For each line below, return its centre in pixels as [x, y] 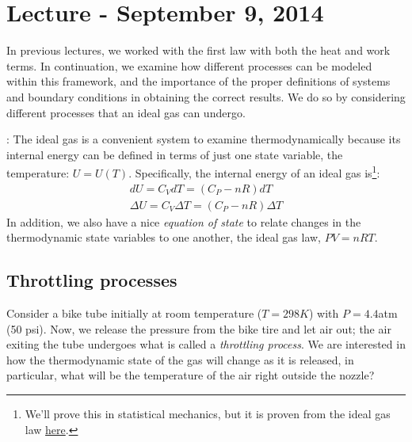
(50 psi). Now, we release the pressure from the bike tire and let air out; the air [199, 328]
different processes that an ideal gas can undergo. [126, 112]
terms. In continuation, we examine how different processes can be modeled [189, 65]
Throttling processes [92, 280]
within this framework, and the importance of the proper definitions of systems [198, 81]
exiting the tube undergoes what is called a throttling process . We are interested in [206, 344]
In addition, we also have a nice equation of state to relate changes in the [184, 221]
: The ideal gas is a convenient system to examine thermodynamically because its [204, 139]
